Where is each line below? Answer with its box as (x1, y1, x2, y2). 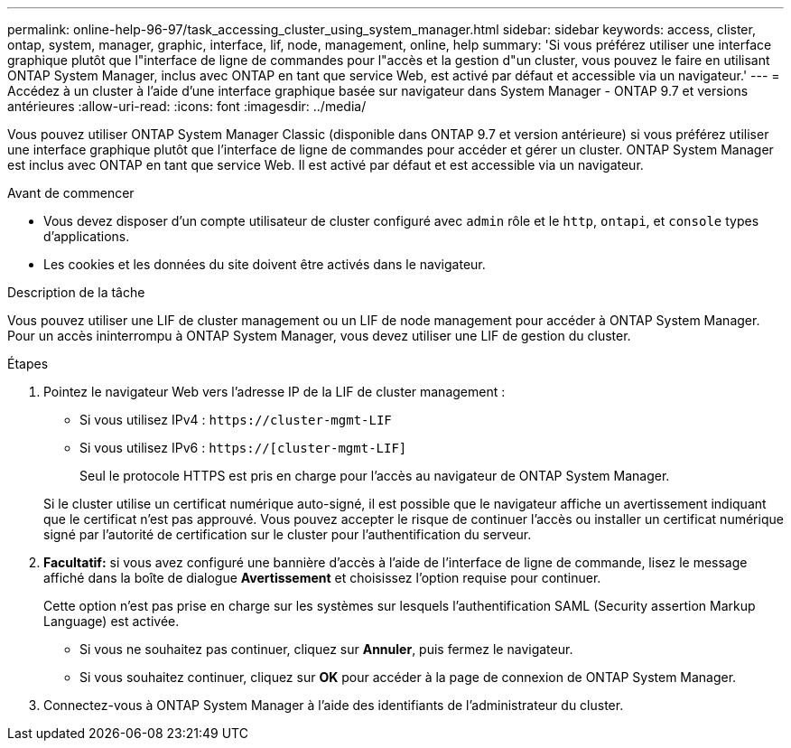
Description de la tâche (7, 285, 145, 300)
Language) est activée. (43, 613, 180, 629)
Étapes (7, 356, 49, 371)
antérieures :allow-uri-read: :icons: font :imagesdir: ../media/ (7, 98, 367, 114)
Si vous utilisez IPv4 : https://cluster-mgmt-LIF (79, 412, 392, 427)
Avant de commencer (7, 185, 135, 201)
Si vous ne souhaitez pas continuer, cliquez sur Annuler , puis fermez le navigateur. (79, 641, 573, 657)
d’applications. (43, 229, 130, 244)
